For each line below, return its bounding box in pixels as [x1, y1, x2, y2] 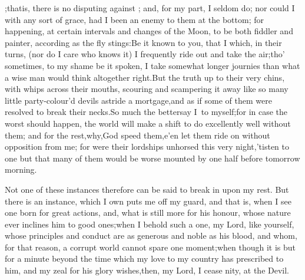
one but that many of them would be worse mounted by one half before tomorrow [5, 151, 300, 164]
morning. [5, 163, 37, 176]
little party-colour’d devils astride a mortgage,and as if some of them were [5, 94, 272, 106]
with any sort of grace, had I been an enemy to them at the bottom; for [5, 13, 264, 25]
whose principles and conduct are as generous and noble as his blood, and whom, [5, 229, 297, 242]
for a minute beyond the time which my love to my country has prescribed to [5, 252, 284, 265]
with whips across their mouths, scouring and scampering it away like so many [5, 83, 289, 95]
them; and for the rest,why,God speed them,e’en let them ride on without [5, 129, 270, 141]
